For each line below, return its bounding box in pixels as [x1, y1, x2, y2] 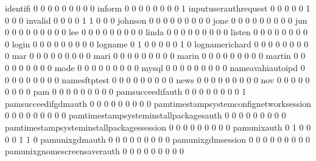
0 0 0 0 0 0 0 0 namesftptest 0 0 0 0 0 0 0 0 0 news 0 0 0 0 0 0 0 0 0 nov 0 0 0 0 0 [5, 73, 310, 86]
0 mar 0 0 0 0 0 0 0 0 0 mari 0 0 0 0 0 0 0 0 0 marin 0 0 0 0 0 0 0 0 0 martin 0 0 [5, 49, 306, 62]
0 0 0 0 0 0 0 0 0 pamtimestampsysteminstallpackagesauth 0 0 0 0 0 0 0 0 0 [5, 109, 286, 122]
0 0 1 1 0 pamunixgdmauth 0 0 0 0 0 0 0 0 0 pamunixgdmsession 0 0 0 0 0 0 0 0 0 [5, 132, 311, 145]
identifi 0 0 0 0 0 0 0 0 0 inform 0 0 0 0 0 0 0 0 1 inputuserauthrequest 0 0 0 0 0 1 [5, 2, 311, 14]
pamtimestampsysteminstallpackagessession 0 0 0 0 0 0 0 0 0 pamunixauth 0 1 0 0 [5, 120, 311, 133]
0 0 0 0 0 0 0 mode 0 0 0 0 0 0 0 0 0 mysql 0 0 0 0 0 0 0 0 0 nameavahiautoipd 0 [5, 61, 305, 74]
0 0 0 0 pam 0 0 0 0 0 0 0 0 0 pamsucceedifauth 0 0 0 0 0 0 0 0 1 [5, 85, 247, 98]
